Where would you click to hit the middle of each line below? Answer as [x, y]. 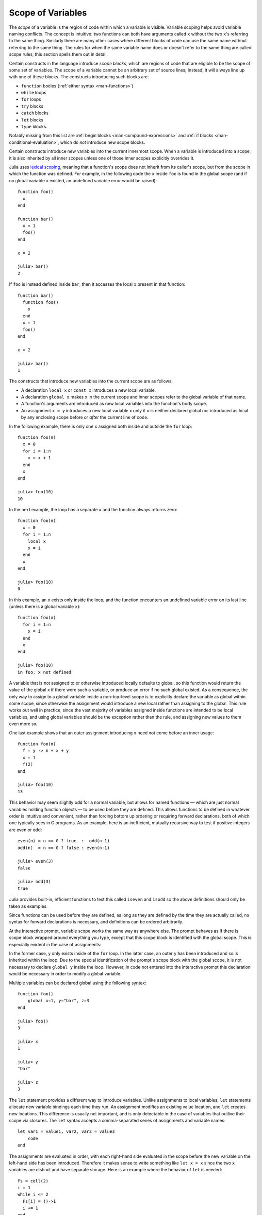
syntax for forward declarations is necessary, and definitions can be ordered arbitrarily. [96, 922]
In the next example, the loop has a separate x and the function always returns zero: [93, 509]
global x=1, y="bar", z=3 [58, 1001]
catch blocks [35, 113]
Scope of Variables [48, 13]
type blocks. [34, 127]
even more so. [23, 724]
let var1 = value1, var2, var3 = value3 [66, 1132]
